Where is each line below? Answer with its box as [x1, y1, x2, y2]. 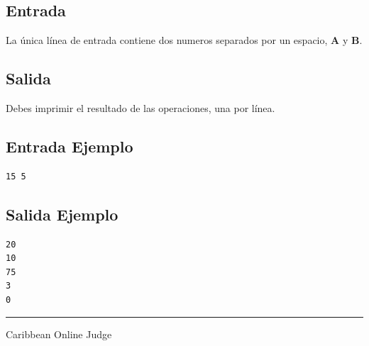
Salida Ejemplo [6, 203, 119, 225]
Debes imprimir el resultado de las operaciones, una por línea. [6, 101, 275, 115]
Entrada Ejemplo [6, 135, 133, 157]
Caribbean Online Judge [6, 326, 112, 341]
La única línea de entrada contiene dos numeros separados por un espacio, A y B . [6, 33, 363, 48]
